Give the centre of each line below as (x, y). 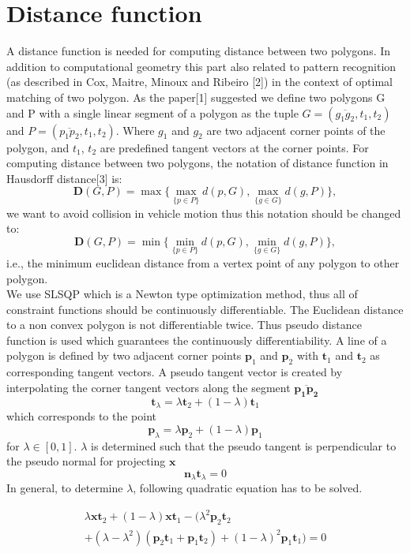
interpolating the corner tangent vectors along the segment (149, 387)
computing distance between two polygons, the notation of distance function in (197, 163)
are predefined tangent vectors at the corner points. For (234, 147)
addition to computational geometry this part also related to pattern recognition (201, 66)
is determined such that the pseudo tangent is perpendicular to (243, 445)
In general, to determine (65, 488)
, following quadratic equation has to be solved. (248, 488)
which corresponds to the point (82, 416)
